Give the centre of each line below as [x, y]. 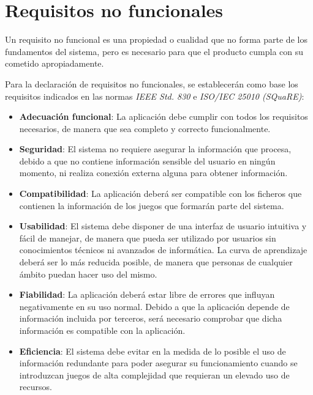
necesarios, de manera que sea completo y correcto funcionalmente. [145, 128]
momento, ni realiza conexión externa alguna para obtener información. [153, 173]
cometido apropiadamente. [55, 63]
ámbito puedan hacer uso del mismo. [88, 274]
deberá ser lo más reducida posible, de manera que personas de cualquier [156, 262]
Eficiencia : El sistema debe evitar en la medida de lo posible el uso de [153, 351]
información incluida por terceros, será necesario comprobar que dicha [151, 318]
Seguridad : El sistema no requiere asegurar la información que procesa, [155, 149]
